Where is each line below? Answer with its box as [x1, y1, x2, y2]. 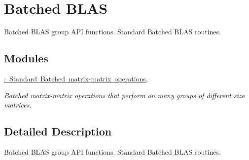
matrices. [4, 100, 32, 110]
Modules [4, 51, 48, 66]
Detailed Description [4, 124, 112, 139]
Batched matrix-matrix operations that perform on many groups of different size [4, 90, 245, 100]
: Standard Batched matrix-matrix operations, [4, 73, 148, 83]
